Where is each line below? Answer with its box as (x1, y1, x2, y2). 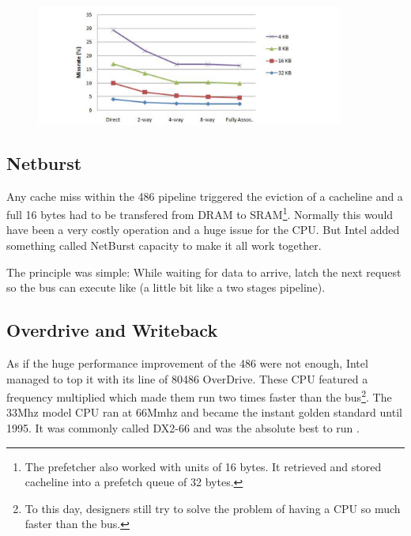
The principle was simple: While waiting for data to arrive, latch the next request (6, 263, 402, 280)
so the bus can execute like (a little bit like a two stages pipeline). (6, 279, 326, 296)
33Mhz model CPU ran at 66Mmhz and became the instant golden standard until (6, 404, 402, 421)
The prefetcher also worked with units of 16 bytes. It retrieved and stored (25, 458, 382, 474)
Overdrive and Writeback (6, 318, 218, 342)
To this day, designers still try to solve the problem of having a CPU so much (25, 500, 401, 516)
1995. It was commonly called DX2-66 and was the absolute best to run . (6, 420, 360, 436)
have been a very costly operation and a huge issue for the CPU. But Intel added (6, 221, 400, 238)
